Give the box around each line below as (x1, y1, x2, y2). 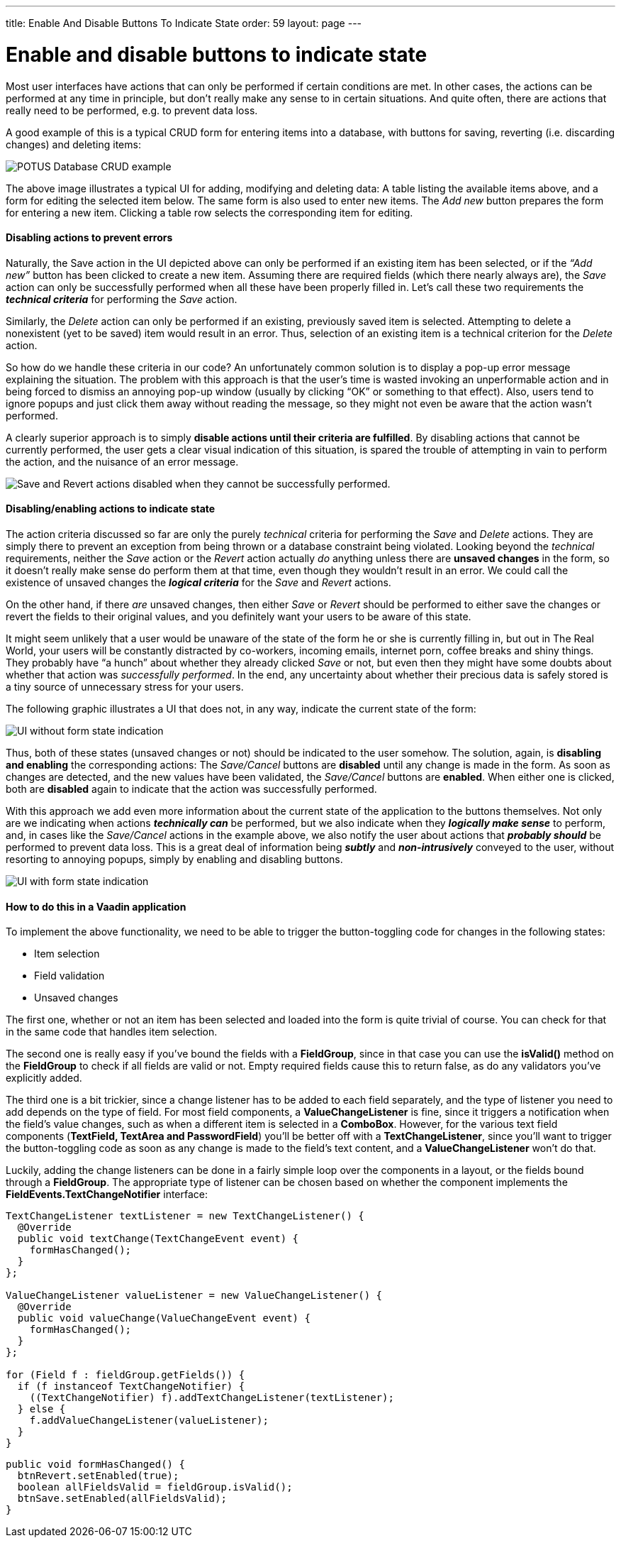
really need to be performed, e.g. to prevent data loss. (6, 104, 258, 116)
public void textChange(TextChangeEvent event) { (17, 1233, 299, 1245)
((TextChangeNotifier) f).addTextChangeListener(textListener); (29, 1392, 394, 1404)
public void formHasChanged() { (6, 1459, 185, 1471)
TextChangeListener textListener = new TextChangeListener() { (6, 1210, 364, 1222)
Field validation (34, 970, 105, 982)
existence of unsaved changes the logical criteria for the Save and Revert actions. (6, 576, 391, 588)
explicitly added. (6, 1072, 82, 1085)
